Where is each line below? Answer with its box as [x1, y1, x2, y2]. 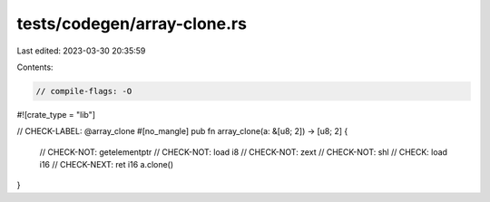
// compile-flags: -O [35, 86, 132, 96]
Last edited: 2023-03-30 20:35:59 [16, 45, 146, 56]
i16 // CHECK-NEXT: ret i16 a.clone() [39, 159, 174, 170]
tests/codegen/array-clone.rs [16, 14, 247, 34]
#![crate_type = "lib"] [16, 109, 95, 120]
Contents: [16, 62, 54, 72]
